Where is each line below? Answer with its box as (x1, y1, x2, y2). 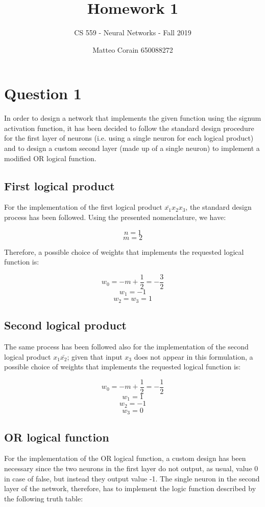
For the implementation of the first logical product (4, 202, 162, 212)
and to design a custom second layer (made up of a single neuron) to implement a (4, 143, 260, 153)
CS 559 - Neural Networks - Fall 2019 (74, 27, 191, 38)
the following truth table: (4, 493, 83, 503)
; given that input (67, 351, 123, 362)
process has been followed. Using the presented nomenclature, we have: (4, 212, 226, 223)
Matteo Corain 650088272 (92, 44, 173, 55)
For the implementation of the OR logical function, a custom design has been (4, 453, 246, 464)
